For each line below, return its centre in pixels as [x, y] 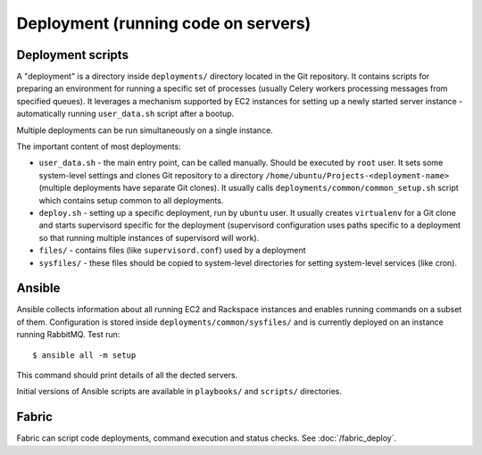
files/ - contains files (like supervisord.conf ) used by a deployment [172, 251]
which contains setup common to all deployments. [131, 200]
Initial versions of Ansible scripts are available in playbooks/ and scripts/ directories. [179, 392]
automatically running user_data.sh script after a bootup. [125, 114]
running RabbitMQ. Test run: [68, 335]
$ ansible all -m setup [84, 355]
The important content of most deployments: [99, 146]
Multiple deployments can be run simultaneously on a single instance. [145, 130]
